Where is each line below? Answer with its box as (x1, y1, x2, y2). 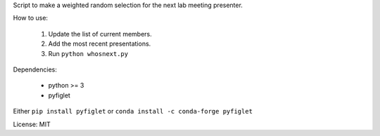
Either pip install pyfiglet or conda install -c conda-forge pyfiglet (13, 107, 253, 116)
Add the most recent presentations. (48, 39, 151, 48)
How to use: (13, 14, 49, 22)
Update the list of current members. (48, 29, 152, 38)
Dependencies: (13, 65, 58, 74)
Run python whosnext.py (48, 49, 129, 57)
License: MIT (13, 120, 51, 128)
